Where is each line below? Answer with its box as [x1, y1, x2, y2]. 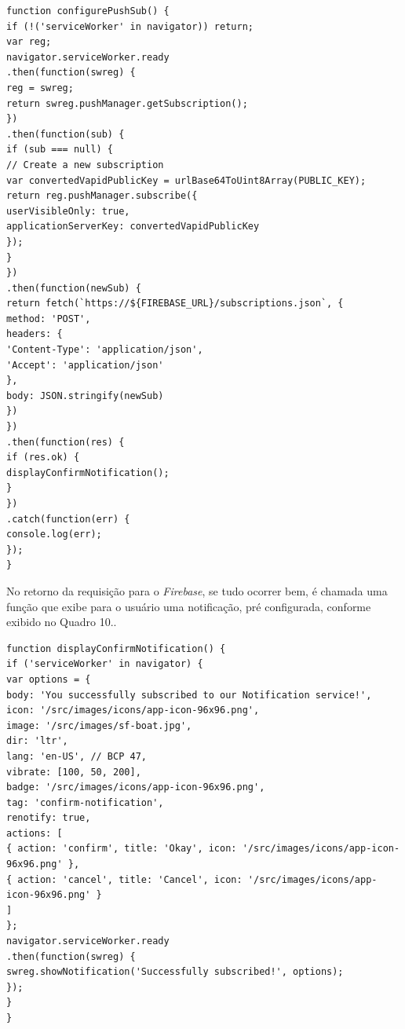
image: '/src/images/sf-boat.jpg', [6, 720, 192, 731]
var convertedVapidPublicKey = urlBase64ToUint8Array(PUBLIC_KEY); [6, 174, 367, 186]
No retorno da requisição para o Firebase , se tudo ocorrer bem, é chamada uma [6, 582, 388, 599]
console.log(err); [6, 529, 102, 540]
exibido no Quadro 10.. [6, 613, 117, 630]
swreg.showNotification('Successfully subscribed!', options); [6, 966, 344, 978]
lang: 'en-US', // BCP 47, [6, 750, 147, 762]
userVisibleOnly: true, [6, 205, 130, 217]
